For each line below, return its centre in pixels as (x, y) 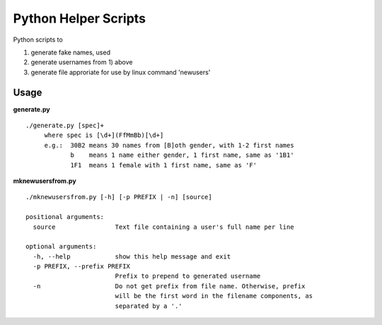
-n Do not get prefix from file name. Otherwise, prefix (169, 286)
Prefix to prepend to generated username (188, 276)
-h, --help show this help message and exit (132, 256)
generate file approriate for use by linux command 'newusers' (121, 72)
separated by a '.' (149, 306)
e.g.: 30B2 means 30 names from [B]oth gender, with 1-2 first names (169, 145)
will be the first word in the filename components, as (214, 296)
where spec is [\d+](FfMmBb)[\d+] (104, 135)
